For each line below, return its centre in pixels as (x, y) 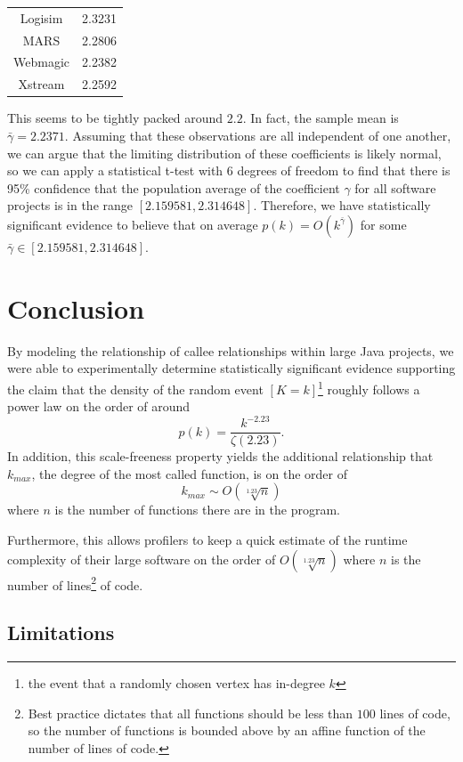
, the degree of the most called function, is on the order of (190, 473)
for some (383, 224)
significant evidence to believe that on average (133, 224)
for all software (395, 187)
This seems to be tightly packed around (115, 118)
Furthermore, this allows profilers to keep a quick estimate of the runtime (207, 540)
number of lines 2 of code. (75, 583)
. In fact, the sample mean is (321, 118)
